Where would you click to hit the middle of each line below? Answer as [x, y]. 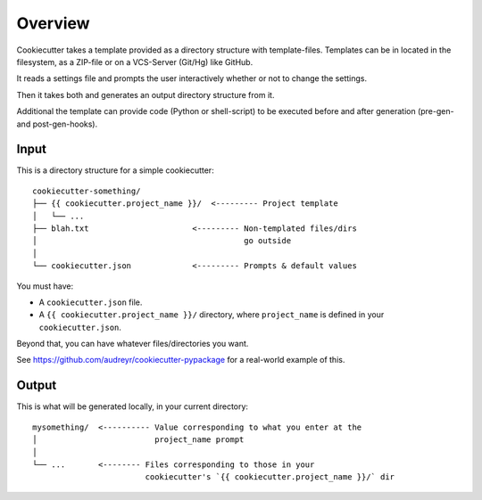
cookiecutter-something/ [87, 191]
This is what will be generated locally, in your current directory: [133, 406]
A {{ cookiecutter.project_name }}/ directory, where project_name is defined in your [212, 315]
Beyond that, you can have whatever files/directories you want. [133, 344]
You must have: [45, 286]
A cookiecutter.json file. [91, 302]
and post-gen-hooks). [57, 124]
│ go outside [162, 241]
